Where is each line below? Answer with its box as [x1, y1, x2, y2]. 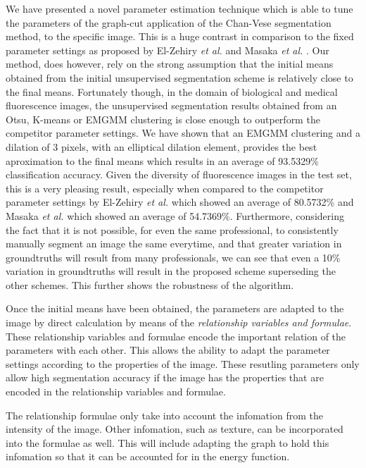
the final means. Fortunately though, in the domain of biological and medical [6, 84, 338, 99]
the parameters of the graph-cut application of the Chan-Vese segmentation [6, 15, 332, 30]
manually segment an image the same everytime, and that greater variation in [6, 236, 342, 251]
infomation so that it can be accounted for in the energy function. [6, 449, 290, 464]
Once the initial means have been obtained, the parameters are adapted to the [6, 301, 344, 316]
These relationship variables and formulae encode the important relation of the [6, 328, 346, 343]
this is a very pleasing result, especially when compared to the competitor [6, 180, 324, 195]
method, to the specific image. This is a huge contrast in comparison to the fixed [6, 29, 354, 44]
